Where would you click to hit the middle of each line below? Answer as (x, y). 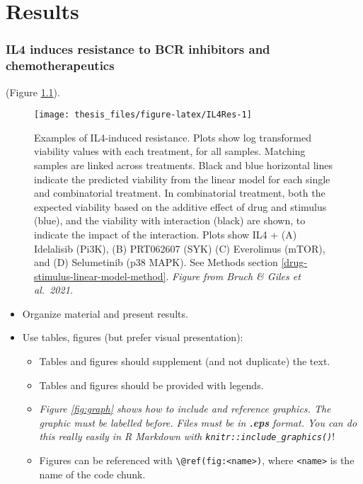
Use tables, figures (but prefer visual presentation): (133, 337)
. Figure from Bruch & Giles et (233, 276)
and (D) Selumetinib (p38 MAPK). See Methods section (156, 262)
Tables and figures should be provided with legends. (151, 385)
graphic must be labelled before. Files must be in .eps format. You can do (198, 422)
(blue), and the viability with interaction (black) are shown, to (170, 220)
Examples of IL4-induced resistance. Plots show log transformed (173, 137)
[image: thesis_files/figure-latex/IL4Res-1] (143, 115)
